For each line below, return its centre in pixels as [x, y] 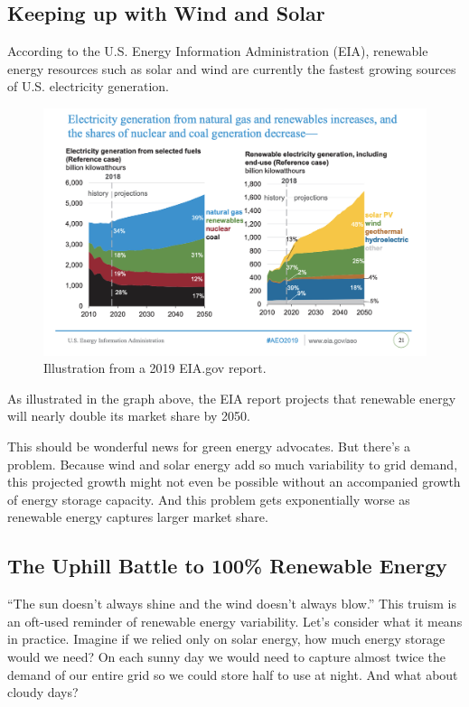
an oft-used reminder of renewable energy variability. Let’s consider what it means [235, 621]
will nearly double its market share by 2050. [129, 416]
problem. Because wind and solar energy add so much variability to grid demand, [233, 464]
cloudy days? [43, 692]
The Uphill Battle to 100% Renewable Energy [227, 566]
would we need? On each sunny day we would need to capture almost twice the [227, 656]
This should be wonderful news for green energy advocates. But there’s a [209, 447]
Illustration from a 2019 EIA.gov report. [155, 368]
